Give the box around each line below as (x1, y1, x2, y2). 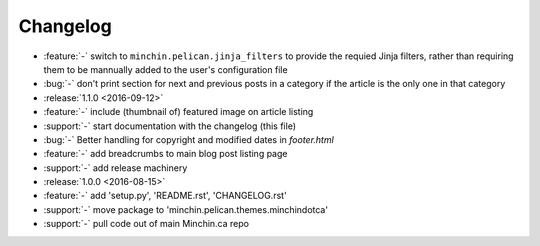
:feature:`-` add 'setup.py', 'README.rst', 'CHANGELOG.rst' (43, 190, 287, 202)
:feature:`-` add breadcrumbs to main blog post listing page (43, 148, 288, 160)
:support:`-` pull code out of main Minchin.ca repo (43, 218, 250, 230)
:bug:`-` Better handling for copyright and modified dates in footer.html (43, 133, 334, 145)
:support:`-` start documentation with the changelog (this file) (43, 120, 297, 132)
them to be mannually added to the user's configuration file (43, 63, 289, 75)
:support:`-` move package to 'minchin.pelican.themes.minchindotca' (43, 203, 329, 215)
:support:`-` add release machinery (43, 161, 188, 174)
